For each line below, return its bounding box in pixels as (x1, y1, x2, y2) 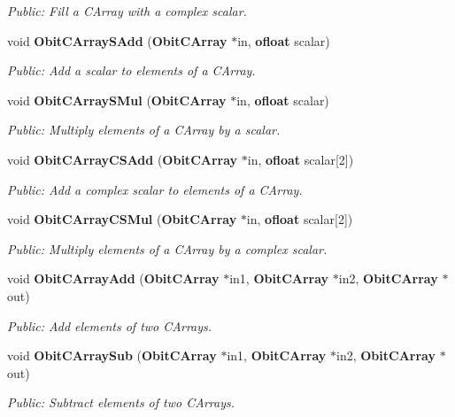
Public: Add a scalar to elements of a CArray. (7, 61, 256, 80)
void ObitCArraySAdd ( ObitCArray (7, 31, 227, 50)
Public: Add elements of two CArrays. (7, 316, 212, 335)
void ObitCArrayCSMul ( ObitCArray (7, 210, 237, 228)
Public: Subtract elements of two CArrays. (7, 393, 235, 412)
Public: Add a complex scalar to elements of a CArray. (7, 180, 303, 198)
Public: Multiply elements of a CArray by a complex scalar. (7, 239, 328, 258)
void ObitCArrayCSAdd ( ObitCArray (7, 150, 238, 168)
